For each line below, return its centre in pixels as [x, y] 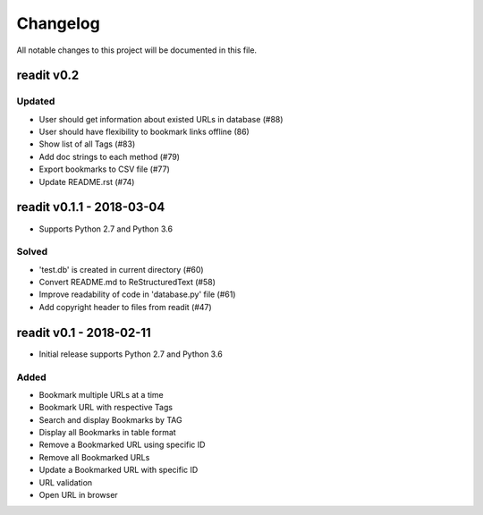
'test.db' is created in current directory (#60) [122, 269]
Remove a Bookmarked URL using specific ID [122, 445]
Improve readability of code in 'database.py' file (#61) [137, 294]
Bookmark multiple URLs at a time [102, 394]
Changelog [58, 23]
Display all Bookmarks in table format [107, 433]
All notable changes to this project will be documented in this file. [137, 50]
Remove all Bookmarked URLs [94, 457]
